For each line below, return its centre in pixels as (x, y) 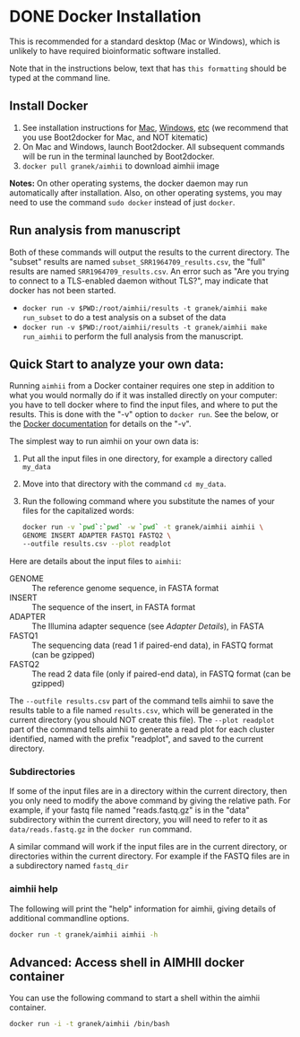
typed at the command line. (60, 77)
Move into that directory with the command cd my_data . (124, 484)
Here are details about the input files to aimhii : (95, 561)
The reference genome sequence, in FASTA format (125, 588)
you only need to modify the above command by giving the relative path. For (150, 801)
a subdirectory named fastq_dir (69, 866)
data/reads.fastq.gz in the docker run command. (101, 829)
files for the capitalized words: (78, 511)
